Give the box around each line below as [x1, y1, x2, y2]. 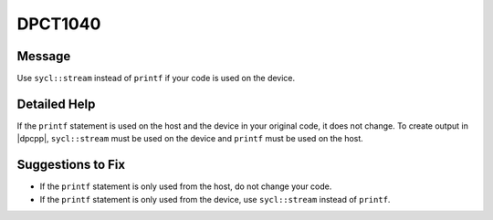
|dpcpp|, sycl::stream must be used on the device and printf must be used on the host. [16, 133, 364, 144]
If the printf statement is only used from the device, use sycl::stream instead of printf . [39, 194, 391, 204]
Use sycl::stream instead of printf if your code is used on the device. [16, 73, 296, 84]
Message [16, 48, 71, 64]
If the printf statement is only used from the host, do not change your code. [39, 181, 332, 192]
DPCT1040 [16, 14, 101, 34]
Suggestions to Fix [16, 157, 126, 173]
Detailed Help [16, 96, 96, 111]
